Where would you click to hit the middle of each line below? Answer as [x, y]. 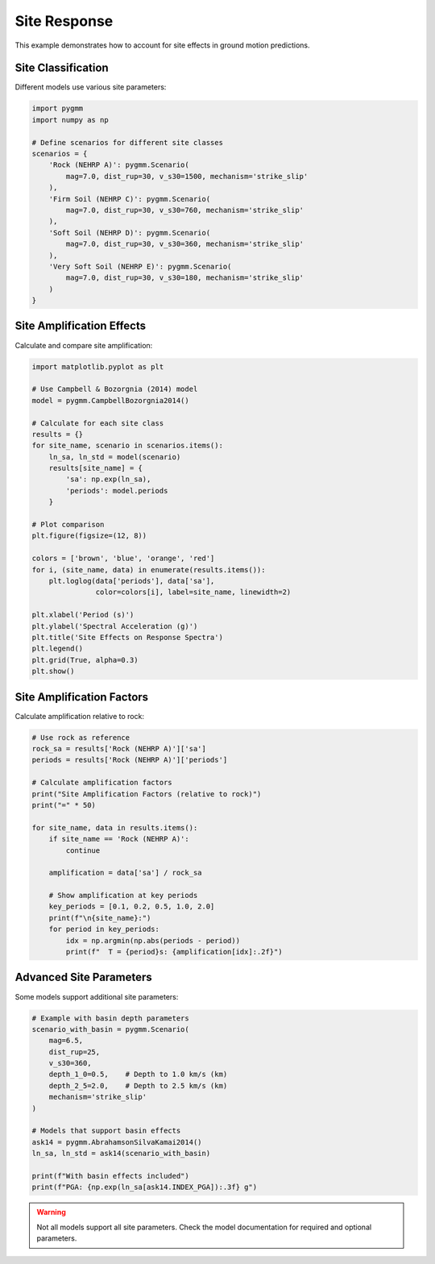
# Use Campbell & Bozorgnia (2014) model [115, 389]
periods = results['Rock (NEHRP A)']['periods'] [130, 760]
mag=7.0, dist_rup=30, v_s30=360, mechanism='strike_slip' [185, 244]
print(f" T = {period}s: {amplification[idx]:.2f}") [174, 952]
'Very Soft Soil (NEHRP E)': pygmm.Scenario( [140, 266]
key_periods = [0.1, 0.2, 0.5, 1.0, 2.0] [132, 906]
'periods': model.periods [117, 491]
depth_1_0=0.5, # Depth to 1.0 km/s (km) [138, 1075]
